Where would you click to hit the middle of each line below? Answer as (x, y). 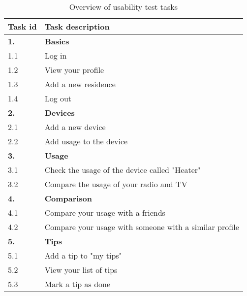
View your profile (74, 70)
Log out (58, 98)
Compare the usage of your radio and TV (116, 184)
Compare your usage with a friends (105, 213)
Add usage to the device (86, 141)
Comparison (68, 198)
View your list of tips (81, 270)
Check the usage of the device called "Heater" (123, 170)
